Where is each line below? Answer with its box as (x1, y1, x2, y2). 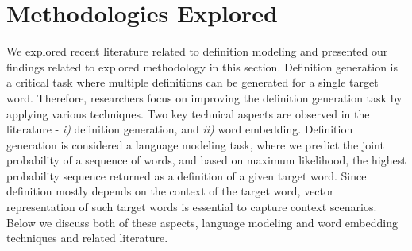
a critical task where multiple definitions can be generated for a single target (6, 74, 379, 91)
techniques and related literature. (6, 230, 168, 246)
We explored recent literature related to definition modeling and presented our (6, 43, 388, 60)
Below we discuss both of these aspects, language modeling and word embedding (6, 214, 398, 230)
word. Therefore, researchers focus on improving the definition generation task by (6, 89, 402, 106)
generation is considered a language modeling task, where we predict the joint (6, 136, 384, 153)
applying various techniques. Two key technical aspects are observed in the (6, 105, 370, 122)
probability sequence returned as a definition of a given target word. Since (6, 167, 367, 183)
